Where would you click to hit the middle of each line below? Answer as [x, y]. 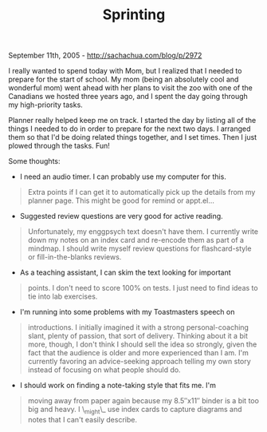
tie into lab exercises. [63, 296]
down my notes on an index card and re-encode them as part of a [136, 240]
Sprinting [134, 15]
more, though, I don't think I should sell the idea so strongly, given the [142, 344]
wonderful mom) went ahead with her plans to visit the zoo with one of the [131, 88]
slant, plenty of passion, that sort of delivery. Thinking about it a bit [138, 336]
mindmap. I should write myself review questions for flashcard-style [139, 248]
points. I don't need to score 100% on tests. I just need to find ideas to [143, 288]
